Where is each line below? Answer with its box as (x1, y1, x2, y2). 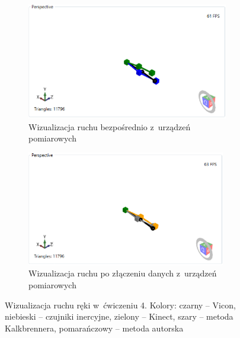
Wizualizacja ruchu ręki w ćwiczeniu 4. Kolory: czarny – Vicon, (5, 298, 236, 311)
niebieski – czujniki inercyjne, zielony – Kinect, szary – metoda (5, 310, 233, 323)
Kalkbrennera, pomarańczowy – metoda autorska (5, 321, 184, 334)
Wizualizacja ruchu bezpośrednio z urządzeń (28, 120, 191, 133)
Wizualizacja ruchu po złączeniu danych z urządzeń (28, 267, 217, 279)
